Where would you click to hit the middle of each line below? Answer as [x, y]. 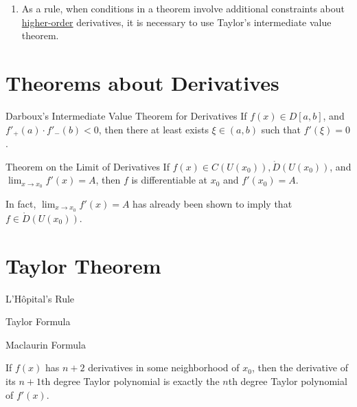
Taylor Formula [38, 321]
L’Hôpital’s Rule [40, 298]
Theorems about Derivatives [142, 82]
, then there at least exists [153, 129]
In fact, [21, 203]
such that [281, 129]
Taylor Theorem [83, 265]
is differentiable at [169, 180]
